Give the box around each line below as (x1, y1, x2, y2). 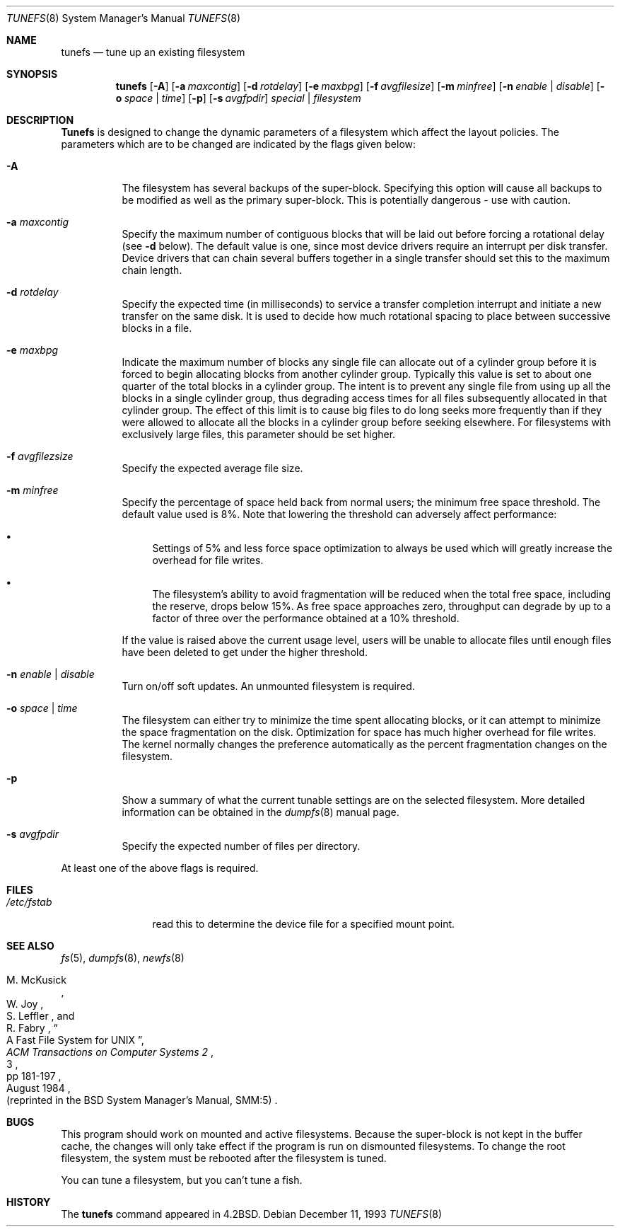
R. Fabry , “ (6, 1022, 58, 1034)
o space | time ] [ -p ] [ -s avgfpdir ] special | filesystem (115, 92, 361, 104)
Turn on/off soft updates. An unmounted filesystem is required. (122, 680, 415, 692)
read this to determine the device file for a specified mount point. (152, 918, 455, 930)
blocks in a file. (122, 322, 192, 334)
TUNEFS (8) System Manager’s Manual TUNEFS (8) (6, 12, 241, 24)
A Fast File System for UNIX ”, (6, 1034, 144, 1046)
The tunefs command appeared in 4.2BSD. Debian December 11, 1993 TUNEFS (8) (61, 1208, 443, 1220)
